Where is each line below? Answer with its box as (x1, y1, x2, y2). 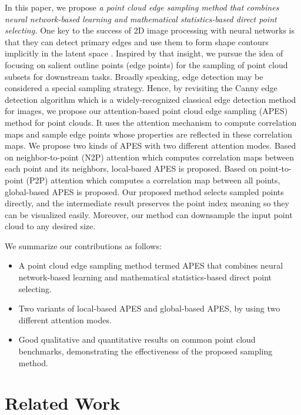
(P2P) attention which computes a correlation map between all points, (26, 173, 280, 186)
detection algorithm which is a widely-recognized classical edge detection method (5, 93, 296, 105)
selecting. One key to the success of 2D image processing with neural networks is (5, 24, 295, 36)
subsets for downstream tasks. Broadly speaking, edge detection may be (5, 70, 263, 82)
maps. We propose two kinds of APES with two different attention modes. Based (5, 139, 296, 152)
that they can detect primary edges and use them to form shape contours (5, 35, 269, 48)
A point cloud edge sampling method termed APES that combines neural (18, 259, 283, 272)
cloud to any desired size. (5, 220, 96, 232)
